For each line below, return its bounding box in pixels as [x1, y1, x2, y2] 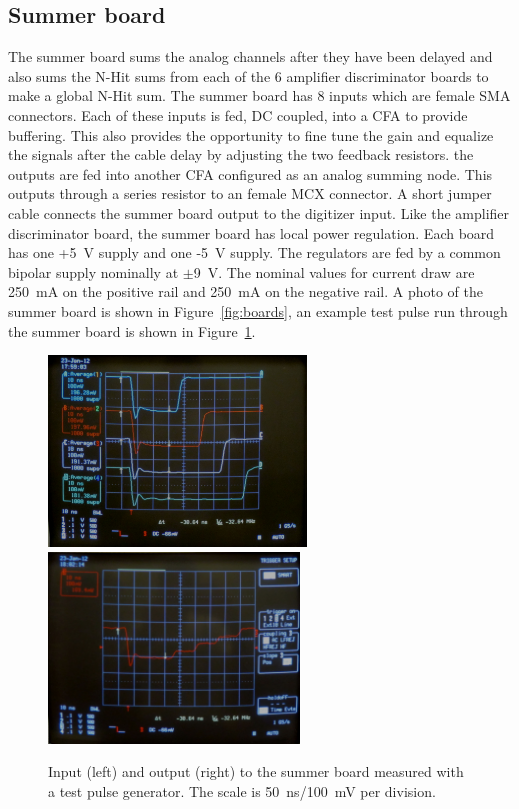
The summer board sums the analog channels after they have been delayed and [8, 46, 493, 67]
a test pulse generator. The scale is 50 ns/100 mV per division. [48, 780, 436, 801]
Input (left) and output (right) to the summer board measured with [48, 761, 464, 782]
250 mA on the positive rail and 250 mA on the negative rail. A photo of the [8, 281, 483, 302]
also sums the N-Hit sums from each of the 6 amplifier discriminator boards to [8, 65, 489, 86]
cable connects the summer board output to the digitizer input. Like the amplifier [8, 202, 510, 223]
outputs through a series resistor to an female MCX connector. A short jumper [8, 183, 492, 204]
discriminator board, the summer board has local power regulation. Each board [8, 222, 495, 243]
